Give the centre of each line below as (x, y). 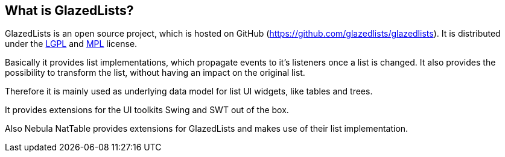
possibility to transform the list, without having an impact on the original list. (155, 73)
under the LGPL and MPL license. (71, 44)
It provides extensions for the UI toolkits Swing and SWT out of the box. (147, 110)
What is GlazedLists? (69, 11)
